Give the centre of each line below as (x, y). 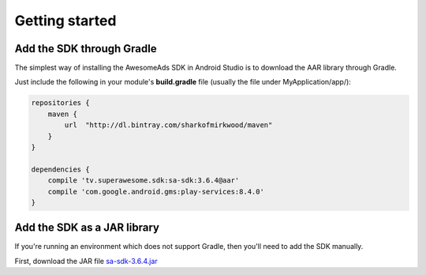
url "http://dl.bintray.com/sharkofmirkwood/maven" (168, 125)
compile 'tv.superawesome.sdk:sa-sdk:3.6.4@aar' (144, 181)
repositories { (60, 103)
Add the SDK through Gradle (86, 49)
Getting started (65, 21)
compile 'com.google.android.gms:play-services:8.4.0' (156, 191)
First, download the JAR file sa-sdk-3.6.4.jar (86, 261)
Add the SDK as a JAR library (87, 228)
